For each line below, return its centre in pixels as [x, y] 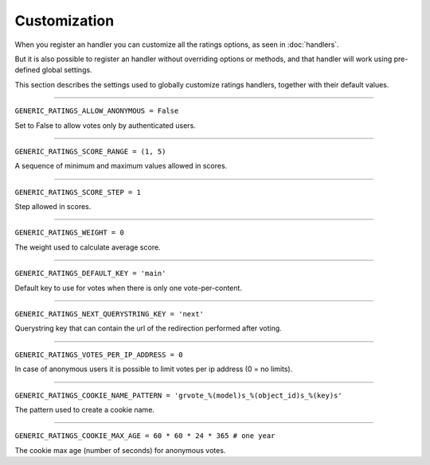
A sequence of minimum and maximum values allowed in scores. [121, 166]
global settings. [67, 70]
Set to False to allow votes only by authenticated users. [106, 125]
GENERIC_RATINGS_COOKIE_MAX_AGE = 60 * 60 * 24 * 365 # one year [145, 436]
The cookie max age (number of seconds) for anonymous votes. [120, 450]
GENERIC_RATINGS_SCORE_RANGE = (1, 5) [90, 151]
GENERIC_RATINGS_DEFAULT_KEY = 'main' [90, 273]
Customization [64, 21]
